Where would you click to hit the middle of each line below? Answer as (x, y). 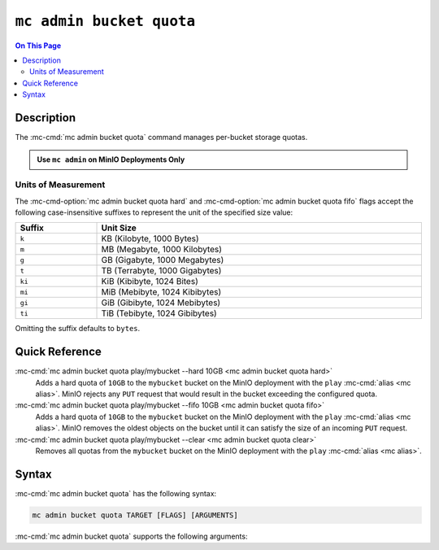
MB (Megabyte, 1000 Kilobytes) (162, 250)
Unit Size (119, 228)
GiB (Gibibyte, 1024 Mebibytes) (161, 303)
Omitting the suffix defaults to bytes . (78, 329)
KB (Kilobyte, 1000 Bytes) (150, 238)
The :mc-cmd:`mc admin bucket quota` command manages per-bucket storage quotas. (161, 137)
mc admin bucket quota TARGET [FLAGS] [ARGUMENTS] (135, 515)
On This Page (38, 46)
